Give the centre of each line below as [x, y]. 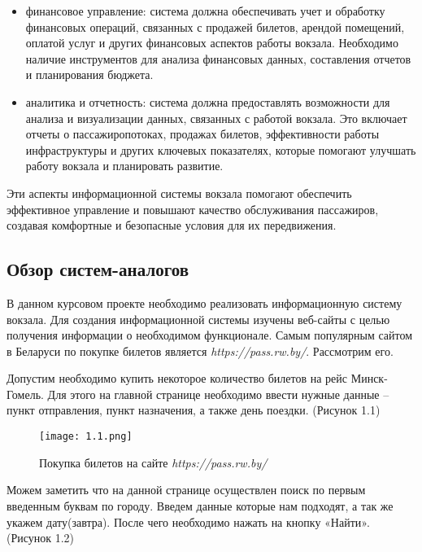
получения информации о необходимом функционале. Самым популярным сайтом [210, 335]
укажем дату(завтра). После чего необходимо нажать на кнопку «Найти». [188, 521]
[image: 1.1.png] [86, 437]
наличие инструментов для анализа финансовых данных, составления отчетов [218, 58]
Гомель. [25, 394]
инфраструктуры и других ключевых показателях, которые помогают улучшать [221, 149]
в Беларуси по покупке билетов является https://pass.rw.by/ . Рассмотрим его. [200, 350]
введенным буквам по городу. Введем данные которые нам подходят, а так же [200, 505]
